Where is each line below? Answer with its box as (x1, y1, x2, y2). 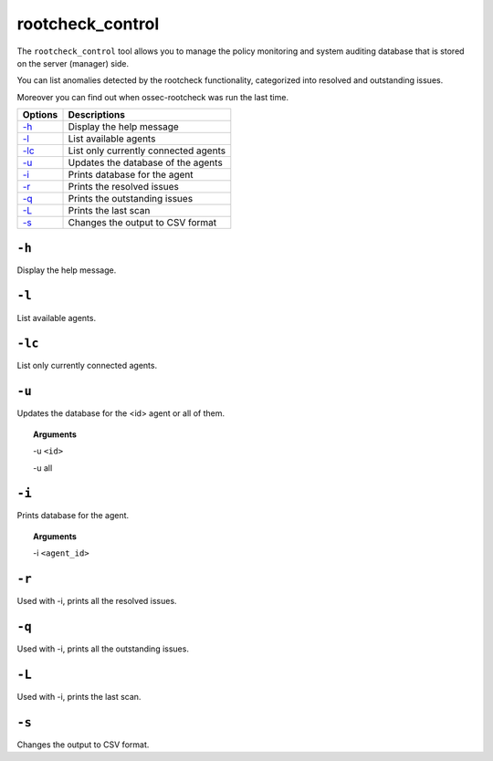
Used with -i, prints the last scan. (16, 691, 142, 702)
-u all (33, 462, 53, 474)
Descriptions (68, 109, 125, 121)
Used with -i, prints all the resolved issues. (16, 596, 177, 607)
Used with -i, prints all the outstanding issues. (16, 643, 189, 654)
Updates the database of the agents (68, 156, 223, 169)
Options (22, 109, 58, 121)
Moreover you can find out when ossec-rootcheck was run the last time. (16, 91, 289, 102)
